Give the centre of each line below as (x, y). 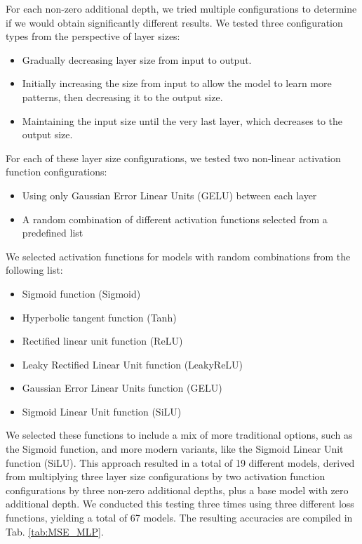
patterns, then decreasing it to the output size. (122, 97)
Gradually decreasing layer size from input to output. (137, 59)
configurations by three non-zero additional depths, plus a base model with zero (177, 490)
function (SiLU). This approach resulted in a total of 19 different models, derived (180, 462)
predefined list (53, 233)
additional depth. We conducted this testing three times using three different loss (180, 504)
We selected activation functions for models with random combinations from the (178, 256)
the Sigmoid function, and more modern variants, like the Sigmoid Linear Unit (175, 449)
